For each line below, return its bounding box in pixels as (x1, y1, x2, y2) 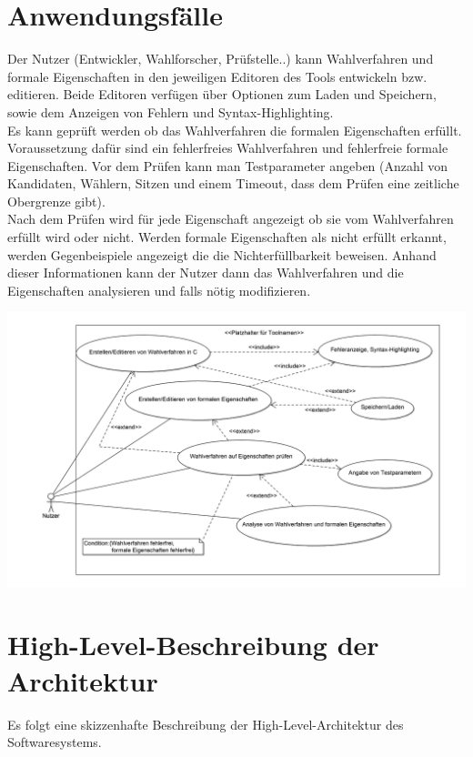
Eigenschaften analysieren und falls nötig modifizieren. (7, 280, 311, 299)
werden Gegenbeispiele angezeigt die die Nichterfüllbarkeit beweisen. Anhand (7, 245, 437, 264)
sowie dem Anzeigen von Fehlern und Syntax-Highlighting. (7, 102, 334, 121)
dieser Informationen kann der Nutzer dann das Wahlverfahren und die (7, 263, 404, 282)
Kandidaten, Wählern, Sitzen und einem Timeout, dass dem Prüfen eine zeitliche (7, 174, 459, 193)
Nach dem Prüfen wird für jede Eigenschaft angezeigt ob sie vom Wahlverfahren (7, 209, 454, 228)
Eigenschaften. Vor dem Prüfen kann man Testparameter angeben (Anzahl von (7, 156, 448, 175)
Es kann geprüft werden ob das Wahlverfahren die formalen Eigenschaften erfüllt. (7, 120, 462, 139)
